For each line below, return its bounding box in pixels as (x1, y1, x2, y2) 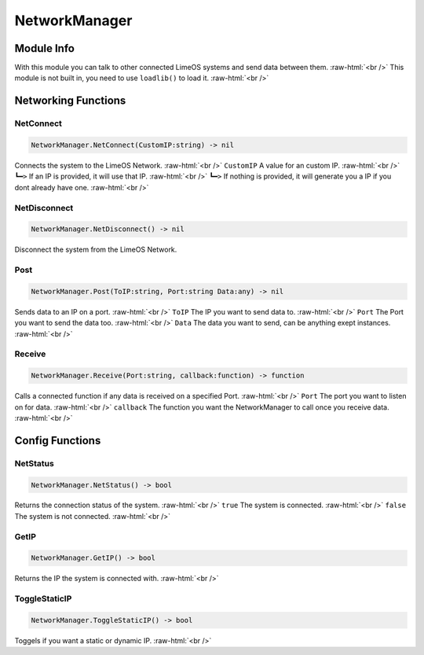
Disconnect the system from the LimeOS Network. (14, 245, 177, 255)
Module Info (14, 42, 75, 55)
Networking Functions (14, 94, 126, 108)
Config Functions (14, 433, 101, 447)
